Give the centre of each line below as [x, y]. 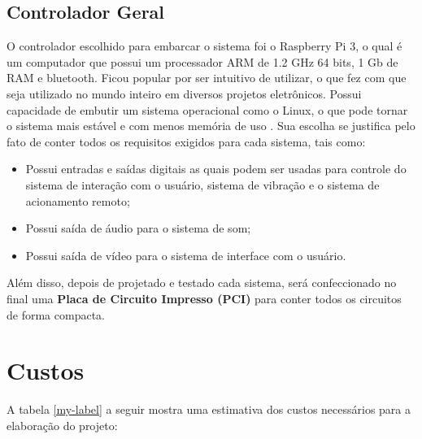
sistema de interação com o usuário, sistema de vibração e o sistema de [202, 184]
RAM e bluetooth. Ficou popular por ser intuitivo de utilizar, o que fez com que [207, 78]
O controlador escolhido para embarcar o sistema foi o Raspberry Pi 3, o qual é [204, 46]
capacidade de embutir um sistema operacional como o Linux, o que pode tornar [207, 109]
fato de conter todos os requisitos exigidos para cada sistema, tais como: [186, 141]
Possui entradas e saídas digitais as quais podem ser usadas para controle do [216, 169]
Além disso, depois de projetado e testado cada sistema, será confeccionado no [202, 283]
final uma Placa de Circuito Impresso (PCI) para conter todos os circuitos [204, 298]
